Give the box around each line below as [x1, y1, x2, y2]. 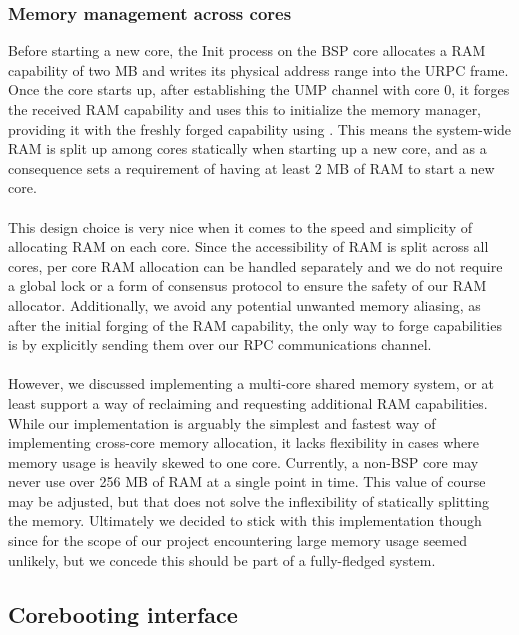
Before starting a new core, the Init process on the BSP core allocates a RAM [8, 40, 486, 61]
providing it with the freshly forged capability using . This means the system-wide [8, 118, 512, 139]
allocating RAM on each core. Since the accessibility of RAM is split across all [8, 236, 489, 257]
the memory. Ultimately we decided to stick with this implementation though [8, 510, 482, 531]
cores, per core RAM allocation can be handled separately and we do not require [8, 255, 503, 276]
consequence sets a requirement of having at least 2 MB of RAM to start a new [8, 157, 495, 178]
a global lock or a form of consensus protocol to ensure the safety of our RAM [8, 275, 487, 296]
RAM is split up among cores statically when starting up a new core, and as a [8, 138, 487, 159]
